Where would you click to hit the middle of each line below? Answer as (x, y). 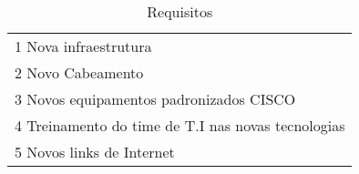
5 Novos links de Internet (95, 152)
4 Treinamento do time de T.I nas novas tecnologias (180, 125)
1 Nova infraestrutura (83, 46)
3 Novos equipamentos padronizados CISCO (155, 99)
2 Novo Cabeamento (79, 72)
